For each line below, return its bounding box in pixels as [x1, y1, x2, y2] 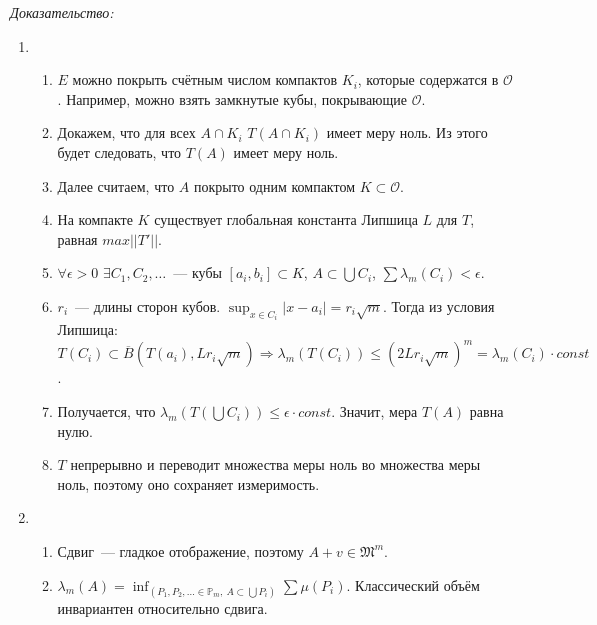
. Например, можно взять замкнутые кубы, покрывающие [57, 88, 408, 109]
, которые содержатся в [357, 69, 499, 90]
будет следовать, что [57, 141, 182, 162]
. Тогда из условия [382, 295, 495, 316]
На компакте [57, 209, 133, 230]
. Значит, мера [331, 401, 418, 422]
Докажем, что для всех [57, 122, 196, 143]
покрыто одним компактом [193, 175, 356, 196]
